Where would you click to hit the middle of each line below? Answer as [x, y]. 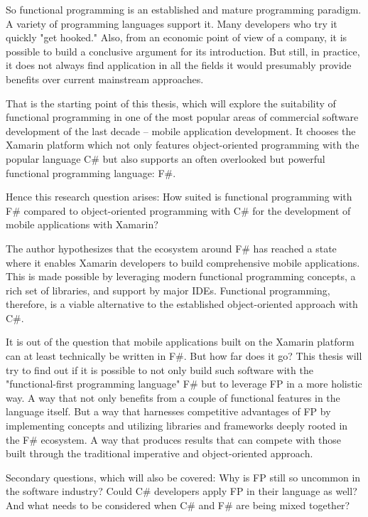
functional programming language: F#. [91, 172]
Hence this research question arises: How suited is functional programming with [179, 197]
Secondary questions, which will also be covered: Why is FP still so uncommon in [183, 477]
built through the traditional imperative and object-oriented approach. [159, 453]
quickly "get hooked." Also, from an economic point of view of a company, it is [177, 37]
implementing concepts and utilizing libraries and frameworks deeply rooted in [177, 426]
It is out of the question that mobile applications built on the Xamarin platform [180, 342]
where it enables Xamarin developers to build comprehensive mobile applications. [183, 262]
